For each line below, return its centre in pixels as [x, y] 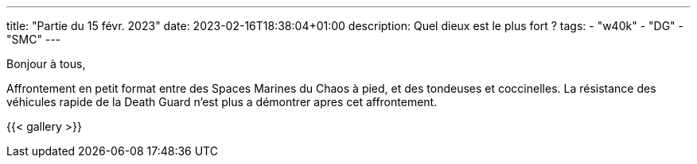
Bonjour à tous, [46, 64]
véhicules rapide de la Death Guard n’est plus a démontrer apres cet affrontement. [222, 102]
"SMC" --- [34, 39]
